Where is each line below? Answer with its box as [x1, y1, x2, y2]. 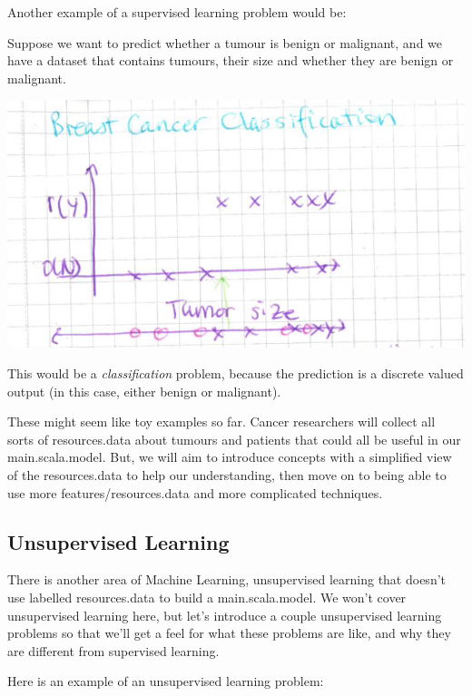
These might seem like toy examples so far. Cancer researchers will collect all [7, 412, 436, 431]
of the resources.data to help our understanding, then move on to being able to [7, 465, 447, 484]
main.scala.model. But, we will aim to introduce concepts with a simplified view [7, 447, 452, 466]
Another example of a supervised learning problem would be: [7, 3, 347, 21]
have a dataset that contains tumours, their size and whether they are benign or [7, 51, 454, 70]
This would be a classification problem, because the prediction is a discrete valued [7, 364, 464, 383]
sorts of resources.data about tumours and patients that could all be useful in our [7, 429, 461, 448]
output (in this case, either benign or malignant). [7, 381, 281, 400]
